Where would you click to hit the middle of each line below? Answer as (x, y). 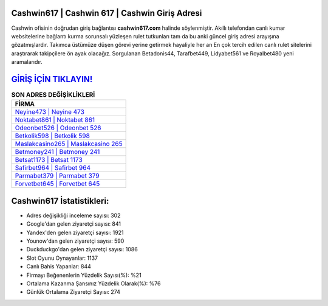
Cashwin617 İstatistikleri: (60, 201)
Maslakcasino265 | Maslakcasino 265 (69, 144)
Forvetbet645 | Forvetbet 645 (57, 184)
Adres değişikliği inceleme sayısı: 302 (73, 215)
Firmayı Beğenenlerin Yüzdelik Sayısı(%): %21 (84, 275)
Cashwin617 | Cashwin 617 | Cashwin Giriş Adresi (107, 13)
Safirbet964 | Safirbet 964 (53, 168)
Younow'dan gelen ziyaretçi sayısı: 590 (75, 241)
